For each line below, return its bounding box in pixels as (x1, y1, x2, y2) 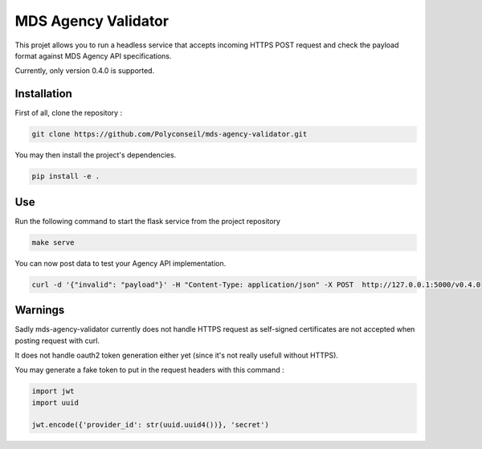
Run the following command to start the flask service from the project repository (14, 216, 281, 226)
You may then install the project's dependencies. (14, 150, 177, 160)
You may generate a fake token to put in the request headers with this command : (14, 365, 284, 375)
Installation (14, 87, 72, 100)
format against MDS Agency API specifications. (14, 51, 172, 60)
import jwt (31, 386, 75, 396)
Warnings (14, 304, 65, 317)
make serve (31, 238, 75, 247)
